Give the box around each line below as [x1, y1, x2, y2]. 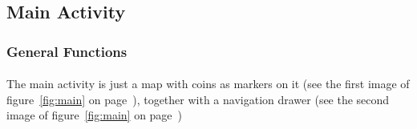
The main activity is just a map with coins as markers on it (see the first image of [6, 75, 410, 92]
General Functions [6, 41, 128, 61]
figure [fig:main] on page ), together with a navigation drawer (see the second [6, 91, 390, 107]
